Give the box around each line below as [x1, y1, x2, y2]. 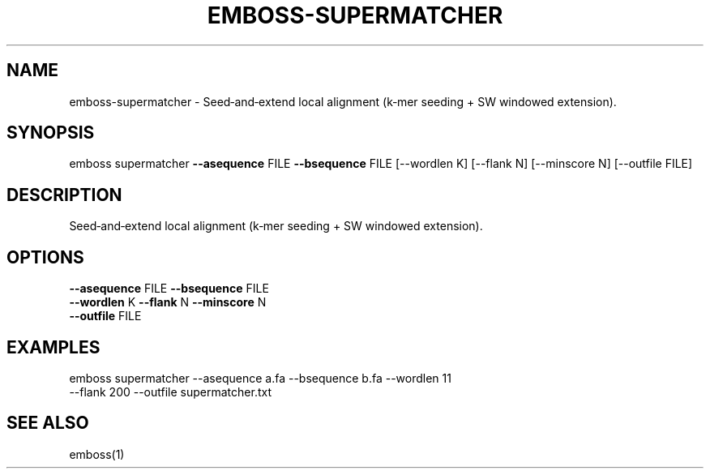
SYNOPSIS [6, 122, 95, 143]
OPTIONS [6, 246, 84, 267]
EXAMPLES [6, 336, 101, 357]
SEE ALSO [6, 413, 89, 434]
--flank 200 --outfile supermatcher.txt [69, 384, 272, 399]
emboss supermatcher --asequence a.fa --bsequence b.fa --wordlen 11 [69, 370, 451, 385]
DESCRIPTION [6, 184, 122, 205]
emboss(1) [69, 447, 125, 461]
